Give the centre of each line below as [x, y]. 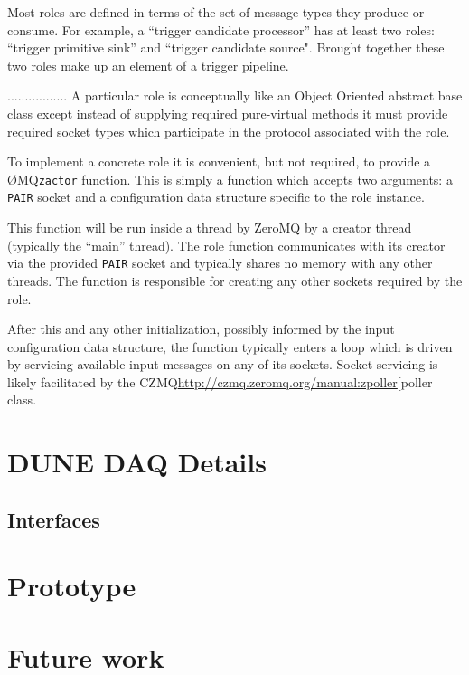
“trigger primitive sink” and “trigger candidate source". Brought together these [226, 48]
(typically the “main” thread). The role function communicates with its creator [226, 245]
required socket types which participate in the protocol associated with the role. [229, 131]
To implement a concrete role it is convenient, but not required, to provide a [219, 162]
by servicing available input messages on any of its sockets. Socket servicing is [223, 364]
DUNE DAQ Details [137, 462]
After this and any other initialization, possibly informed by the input [201, 329]
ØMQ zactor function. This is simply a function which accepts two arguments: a [230, 179]
